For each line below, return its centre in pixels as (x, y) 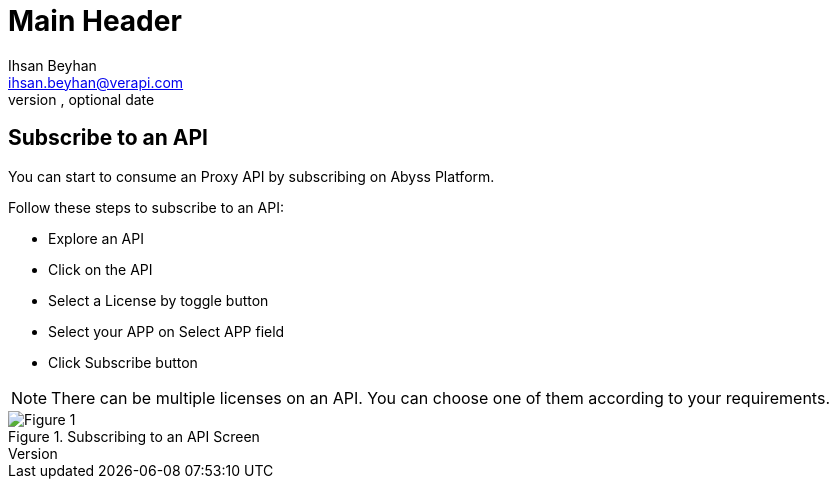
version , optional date (81, 99)
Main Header (95, 21)
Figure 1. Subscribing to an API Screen (134, 436)
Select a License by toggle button (158, 300)
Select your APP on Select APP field (166, 331)
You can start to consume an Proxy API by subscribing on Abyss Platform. (251, 176)
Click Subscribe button (123, 362)
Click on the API (100, 269)
